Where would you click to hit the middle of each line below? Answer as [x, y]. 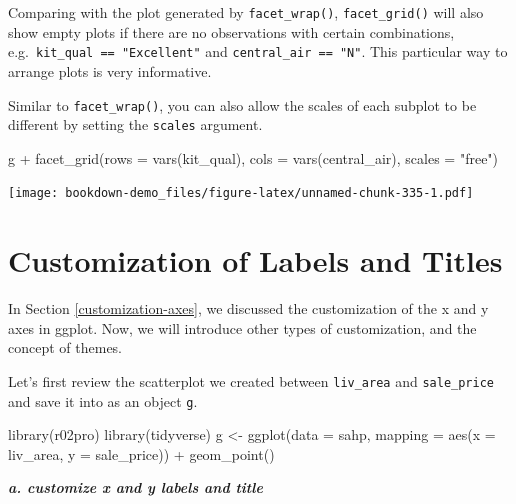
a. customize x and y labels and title [135, 487]
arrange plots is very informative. [110, 70]
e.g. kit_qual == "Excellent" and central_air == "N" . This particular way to [258, 51]
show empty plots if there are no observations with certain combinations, [231, 31]
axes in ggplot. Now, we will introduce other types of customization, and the [242, 327]
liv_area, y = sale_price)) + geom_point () [141, 453]
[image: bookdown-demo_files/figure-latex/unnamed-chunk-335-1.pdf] [241, 193]
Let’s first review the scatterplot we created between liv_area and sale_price [251, 380]
